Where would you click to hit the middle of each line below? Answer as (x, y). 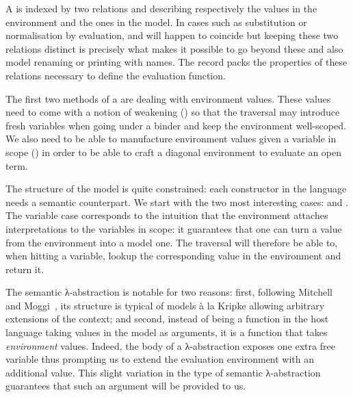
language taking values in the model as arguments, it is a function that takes (167, 332)
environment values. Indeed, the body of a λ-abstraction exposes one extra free (170, 345)
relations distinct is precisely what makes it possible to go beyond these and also (174, 48)
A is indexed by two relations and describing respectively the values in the (161, 8)
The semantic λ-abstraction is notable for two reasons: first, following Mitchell (169, 292)
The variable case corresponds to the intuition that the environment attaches (167, 215)
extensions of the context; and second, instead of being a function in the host (167, 319)
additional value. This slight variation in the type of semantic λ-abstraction (163, 372)
